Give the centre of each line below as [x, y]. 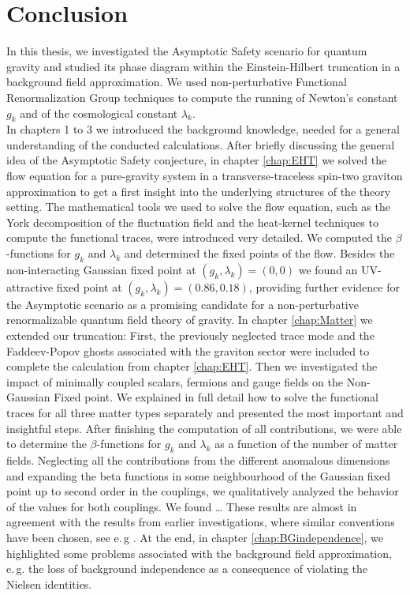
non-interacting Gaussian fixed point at [101, 269]
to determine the [47, 444]
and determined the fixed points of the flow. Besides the [259, 253]
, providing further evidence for [324, 286]
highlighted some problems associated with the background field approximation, [199, 553]
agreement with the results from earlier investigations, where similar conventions [201, 522]
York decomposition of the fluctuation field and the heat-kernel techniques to [192, 222]
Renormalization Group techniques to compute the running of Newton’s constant [202, 97]
